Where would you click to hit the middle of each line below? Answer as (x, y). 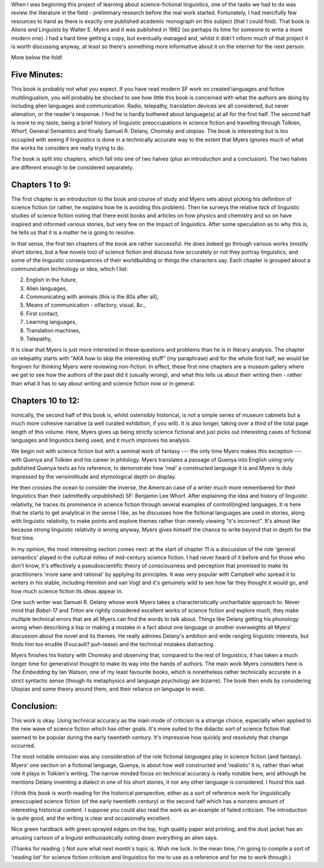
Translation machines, (53, 330)
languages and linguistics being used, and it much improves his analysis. (101, 440)
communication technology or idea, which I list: (70, 269)
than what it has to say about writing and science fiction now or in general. (103, 383)
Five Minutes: (37, 75)
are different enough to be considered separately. (73, 167)
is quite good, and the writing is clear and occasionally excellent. (91, 818)
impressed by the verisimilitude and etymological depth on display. (94, 476)
